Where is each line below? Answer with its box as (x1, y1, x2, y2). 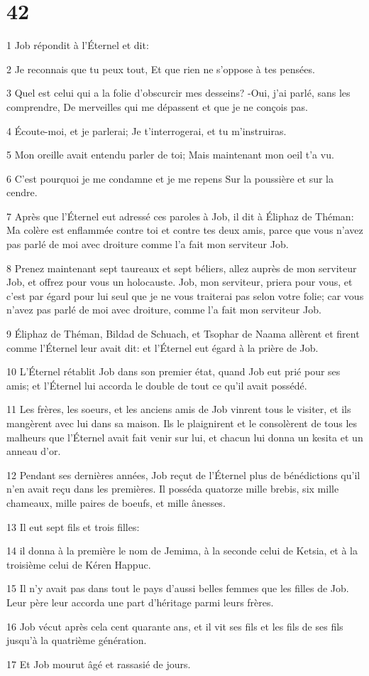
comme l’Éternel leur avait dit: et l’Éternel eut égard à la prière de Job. (6, 340, 319, 355)
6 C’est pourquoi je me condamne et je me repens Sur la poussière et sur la (6, 171, 334, 186)
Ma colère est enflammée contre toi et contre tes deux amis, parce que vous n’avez (6, 222, 363, 237)
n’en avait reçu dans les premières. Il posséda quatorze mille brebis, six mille (6, 481, 339, 496)
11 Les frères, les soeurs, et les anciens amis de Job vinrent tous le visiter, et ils (6, 402, 351, 417)
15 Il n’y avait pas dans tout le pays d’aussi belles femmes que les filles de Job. (6, 581, 349, 596)
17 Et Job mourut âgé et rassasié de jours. (6, 656, 191, 671)
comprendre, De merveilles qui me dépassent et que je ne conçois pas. (6, 99, 308, 114)
